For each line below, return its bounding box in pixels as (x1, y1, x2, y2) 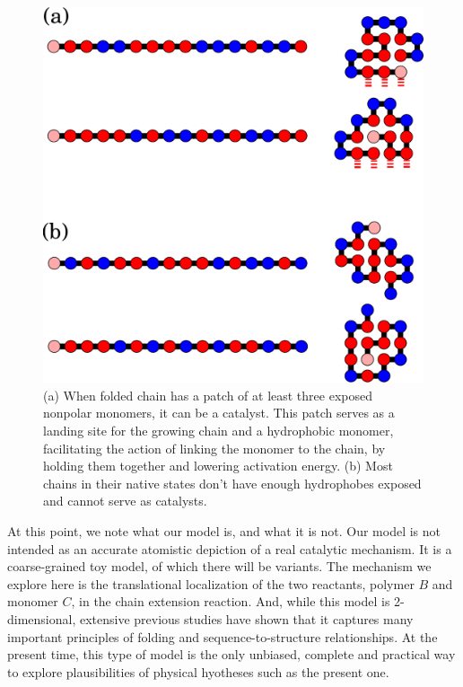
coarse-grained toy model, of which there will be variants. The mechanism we (7, 557, 432, 576)
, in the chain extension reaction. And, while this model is (71, 592, 390, 611)
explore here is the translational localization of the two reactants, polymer (7, 574, 415, 593)
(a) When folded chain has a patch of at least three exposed (43, 385, 372, 404)
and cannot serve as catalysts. (43, 491, 207, 510)
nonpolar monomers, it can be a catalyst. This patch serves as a (43, 403, 395, 422)
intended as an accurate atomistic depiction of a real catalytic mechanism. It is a (7, 539, 452, 558)
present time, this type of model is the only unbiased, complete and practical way (7, 645, 456, 664)
